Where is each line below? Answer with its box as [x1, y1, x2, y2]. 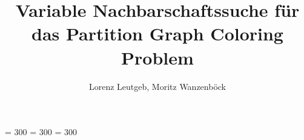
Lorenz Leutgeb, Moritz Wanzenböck [88, 80, 226, 92]
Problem [121, 45, 194, 69]
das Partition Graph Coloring [31, 21, 283, 46]
